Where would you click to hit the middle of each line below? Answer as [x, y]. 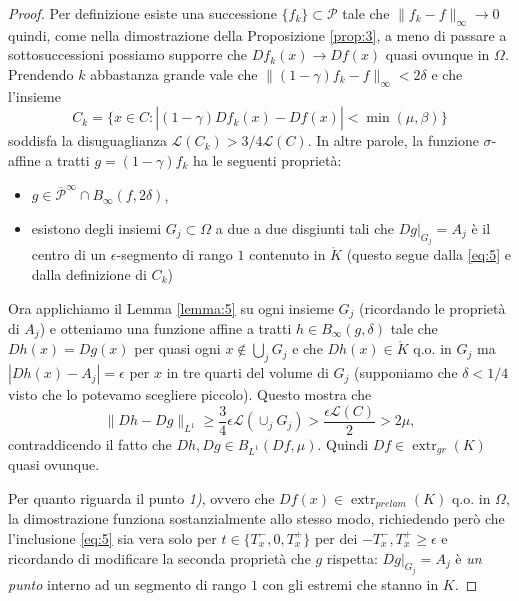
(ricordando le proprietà [432, 307]
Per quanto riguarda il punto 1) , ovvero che [141, 497]
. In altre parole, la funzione [393, 140]
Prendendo [41, 73]
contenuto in [287, 254]
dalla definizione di [89, 273]
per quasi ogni [177, 348]
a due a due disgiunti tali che [304, 227]
